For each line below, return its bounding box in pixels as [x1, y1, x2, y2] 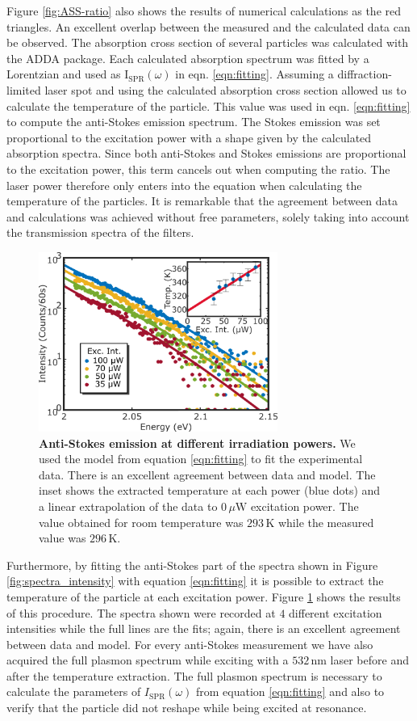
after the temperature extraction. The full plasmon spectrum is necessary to [6, 667, 382, 684]
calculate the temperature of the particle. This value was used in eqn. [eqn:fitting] [6, 97, 411, 114]
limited [6, 81, 41, 98]
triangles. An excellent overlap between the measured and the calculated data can [6, 18, 411, 35]
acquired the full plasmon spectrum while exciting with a [6, 651, 289, 668]
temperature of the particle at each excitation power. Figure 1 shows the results [6, 588, 401, 605]
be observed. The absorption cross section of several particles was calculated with [6, 34, 409, 51]
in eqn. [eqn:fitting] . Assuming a [175, 65, 334, 82]
